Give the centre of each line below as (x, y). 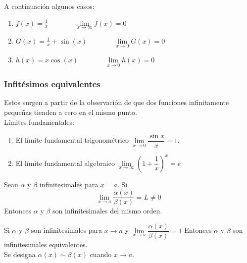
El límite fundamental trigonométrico (72, 140)
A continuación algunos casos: (49, 6)
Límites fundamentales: (39, 122)
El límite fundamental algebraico (65, 163)
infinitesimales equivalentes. (46, 244)
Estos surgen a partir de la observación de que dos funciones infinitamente (117, 102)
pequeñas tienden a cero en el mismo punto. (71, 112)
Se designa (20, 254)
